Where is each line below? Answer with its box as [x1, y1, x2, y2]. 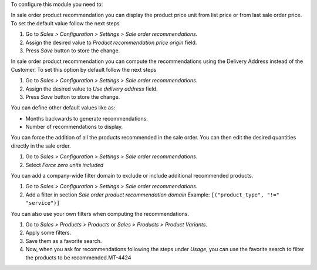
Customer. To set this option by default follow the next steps [11, 66, 157, 73]
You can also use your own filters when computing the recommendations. [11, 210, 190, 217]
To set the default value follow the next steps [11, 19, 120, 26]
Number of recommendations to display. [25, 124, 123, 131]
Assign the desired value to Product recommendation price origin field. [25, 39, 197, 46]
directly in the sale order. [11, 142, 71, 149]
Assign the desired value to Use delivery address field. [25, 85, 158, 92]
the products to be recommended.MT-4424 [25, 254, 131, 261]
